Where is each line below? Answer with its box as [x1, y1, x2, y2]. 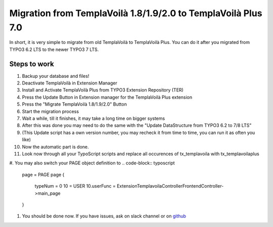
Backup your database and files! [22, 73, 89, 79]
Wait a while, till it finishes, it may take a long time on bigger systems [22, 115, 165, 121]
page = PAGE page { [22, 171, 65, 177]
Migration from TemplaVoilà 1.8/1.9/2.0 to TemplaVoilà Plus [9, 8, 262, 19]
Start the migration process [22, 108, 79, 114]
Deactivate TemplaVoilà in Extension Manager [22, 80, 117, 86]
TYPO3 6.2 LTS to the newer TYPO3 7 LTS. [9, 46, 99, 53]
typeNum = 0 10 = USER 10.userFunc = [34, 183, 116, 189]
